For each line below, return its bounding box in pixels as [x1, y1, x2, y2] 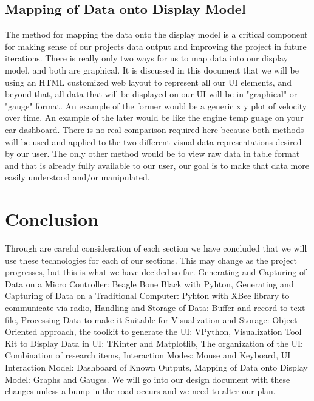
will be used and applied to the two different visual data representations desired [5, 135, 302, 148]
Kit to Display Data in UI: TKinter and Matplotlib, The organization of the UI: [5, 337, 303, 349]
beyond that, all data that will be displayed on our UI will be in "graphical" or [5, 87, 298, 100]
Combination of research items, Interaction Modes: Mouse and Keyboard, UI [5, 349, 291, 362]
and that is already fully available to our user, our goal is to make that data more [5, 159, 309, 171]
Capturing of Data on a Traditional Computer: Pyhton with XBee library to [5, 289, 290, 302]
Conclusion [5, 207, 99, 231]
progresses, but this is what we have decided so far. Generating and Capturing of [5, 266, 307, 278]
